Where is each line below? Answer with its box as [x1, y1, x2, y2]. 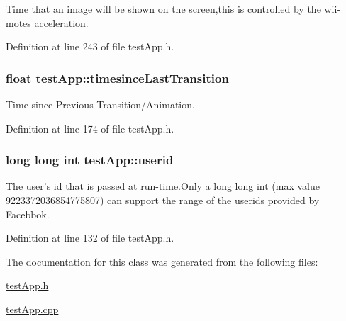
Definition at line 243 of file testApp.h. [6, 39, 174, 54]
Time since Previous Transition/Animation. [6, 97, 195, 111]
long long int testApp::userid [6, 151, 174, 169]
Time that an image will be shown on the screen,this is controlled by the [6, 1, 321, 16]
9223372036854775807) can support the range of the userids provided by [6, 193, 320, 207]
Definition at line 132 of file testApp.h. [6, 230, 174, 245]
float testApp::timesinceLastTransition [6, 69, 229, 86]
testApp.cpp [6, 301, 59, 316]
